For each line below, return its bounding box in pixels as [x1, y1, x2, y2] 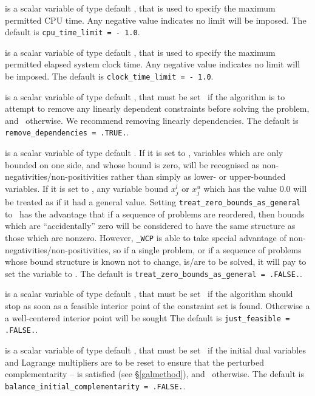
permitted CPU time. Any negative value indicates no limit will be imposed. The [5, 13, 307, 26]
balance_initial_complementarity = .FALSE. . [5, 379, 186, 392]
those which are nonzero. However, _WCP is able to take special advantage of [5, 231, 286, 244]
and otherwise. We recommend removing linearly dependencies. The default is [5, 114, 299, 126]
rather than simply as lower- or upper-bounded [110, 170, 286, 183]
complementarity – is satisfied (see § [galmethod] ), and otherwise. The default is [5, 367, 305, 380]
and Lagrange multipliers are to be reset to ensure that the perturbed [5, 355, 264, 368]
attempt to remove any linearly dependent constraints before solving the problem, [5, 102, 310, 115]
